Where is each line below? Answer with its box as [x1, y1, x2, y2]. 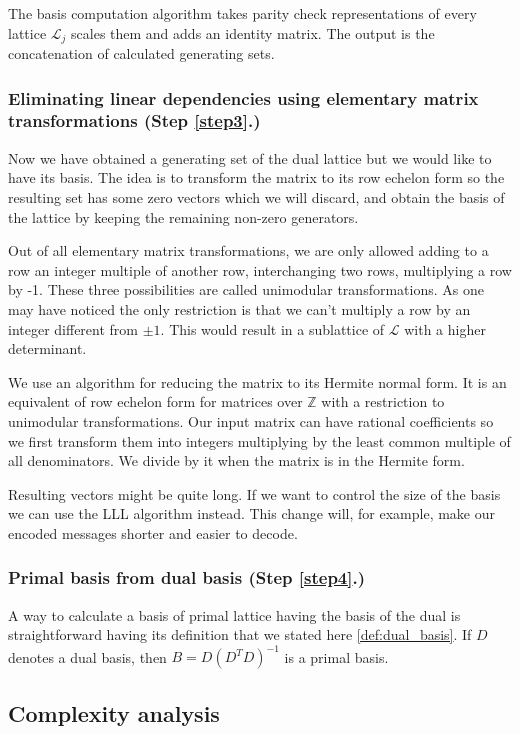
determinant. [8, 338, 87, 359]
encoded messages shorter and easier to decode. [8, 522, 298, 543]
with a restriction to [321, 391, 445, 412]
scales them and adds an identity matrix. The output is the [71, 22, 435, 43]
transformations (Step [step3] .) [8, 108, 261, 133]
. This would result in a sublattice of [160, 318, 385, 339]
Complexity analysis [8, 697, 220, 728]
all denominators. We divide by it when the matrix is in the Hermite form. [8, 450, 465, 471]
